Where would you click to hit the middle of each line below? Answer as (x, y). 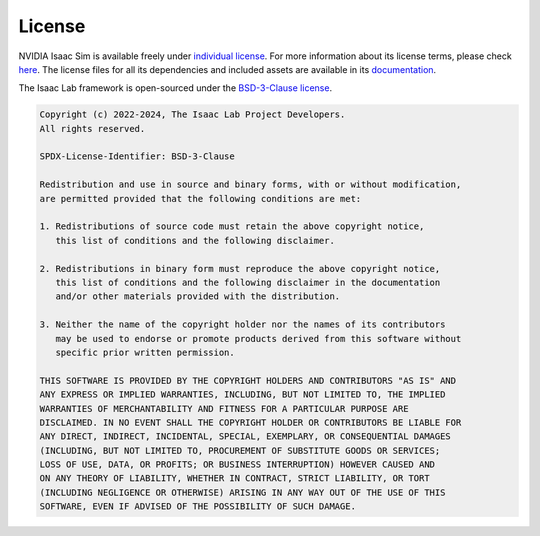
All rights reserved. (92, 128)
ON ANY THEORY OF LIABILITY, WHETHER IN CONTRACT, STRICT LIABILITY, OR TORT (234, 478)
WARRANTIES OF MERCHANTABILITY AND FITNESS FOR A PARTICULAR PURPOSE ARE (224, 408)
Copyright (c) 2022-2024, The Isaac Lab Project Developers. (192, 114)
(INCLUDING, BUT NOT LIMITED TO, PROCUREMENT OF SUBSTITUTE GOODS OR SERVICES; (240, 450)
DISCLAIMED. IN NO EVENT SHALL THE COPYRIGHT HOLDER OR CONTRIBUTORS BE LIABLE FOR (250, 422)
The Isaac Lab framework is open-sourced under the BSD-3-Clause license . (175, 88)
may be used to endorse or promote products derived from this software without (258, 338)
